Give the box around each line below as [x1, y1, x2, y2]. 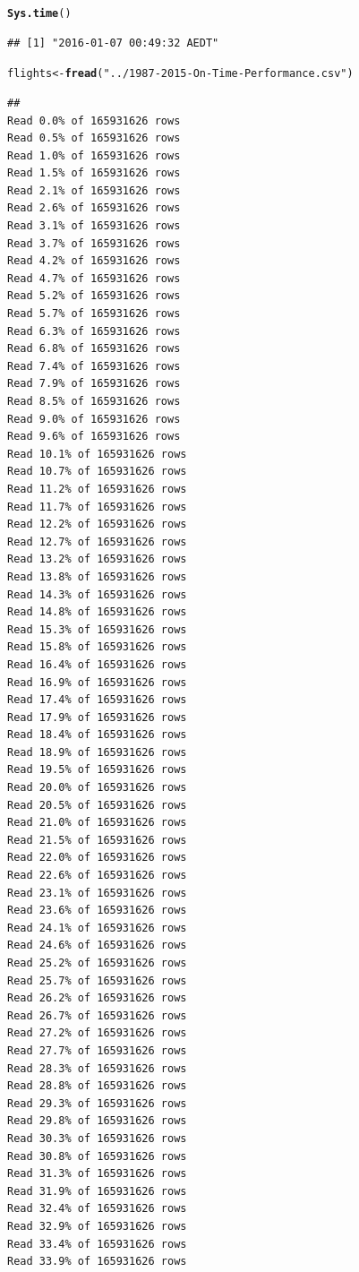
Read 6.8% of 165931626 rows [7, 342, 181, 356]
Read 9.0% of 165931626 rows [7, 412, 181, 425]
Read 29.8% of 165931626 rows [7, 1114, 187, 1128]
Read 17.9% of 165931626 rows [7, 710, 187, 724]
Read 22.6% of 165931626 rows [7, 869, 187, 882]
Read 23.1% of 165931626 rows [7, 886, 187, 899]
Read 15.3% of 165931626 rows [7, 623, 187, 636]
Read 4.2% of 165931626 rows [7, 254, 181, 268]
